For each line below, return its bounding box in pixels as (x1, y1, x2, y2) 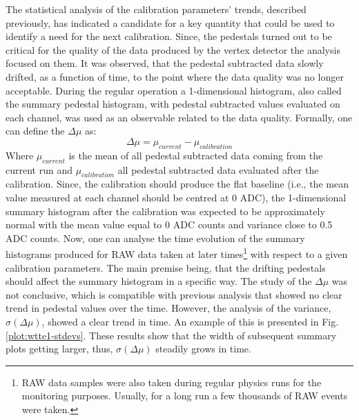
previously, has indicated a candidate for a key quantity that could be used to (6, 15, 335, 30)
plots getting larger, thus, (6, 341, 113, 356)
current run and (6, 162, 72, 177)
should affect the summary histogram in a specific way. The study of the (6, 274, 312, 288)
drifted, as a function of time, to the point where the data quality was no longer (6, 69, 344, 83)
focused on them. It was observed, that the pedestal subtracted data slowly (6, 56, 324, 70)
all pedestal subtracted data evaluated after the (117, 162, 319, 177)
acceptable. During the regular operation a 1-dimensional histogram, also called (6, 83, 342, 97)
